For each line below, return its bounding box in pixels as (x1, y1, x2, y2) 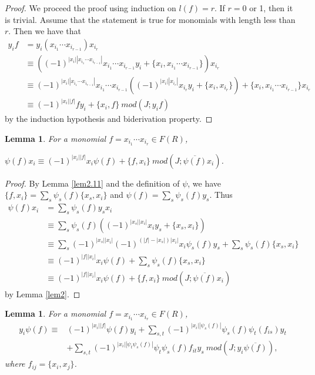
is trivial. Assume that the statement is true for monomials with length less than (5, 13, 296, 25)
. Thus (209, 188, 233, 201)
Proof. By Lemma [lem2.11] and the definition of (5, 177, 180, 189)
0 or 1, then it (242, 2, 293, 14)
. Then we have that (8, 25, 81, 37)
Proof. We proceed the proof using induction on (5, 2, 176, 14)
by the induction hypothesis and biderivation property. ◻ (5, 112, 213, 125)
